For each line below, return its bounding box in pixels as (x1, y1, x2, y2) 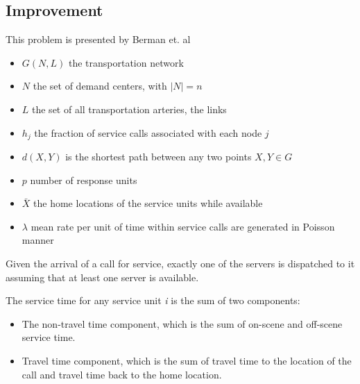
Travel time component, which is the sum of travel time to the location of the (22, 353, 352, 367)
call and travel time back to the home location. (22, 367, 222, 381)
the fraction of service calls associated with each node (34, 125, 262, 140)
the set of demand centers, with (33, 78, 167, 93)
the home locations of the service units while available (33, 196, 263, 210)
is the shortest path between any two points (65, 149, 252, 164)
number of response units (30, 172, 137, 187)
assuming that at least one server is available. (6, 269, 199, 284)
